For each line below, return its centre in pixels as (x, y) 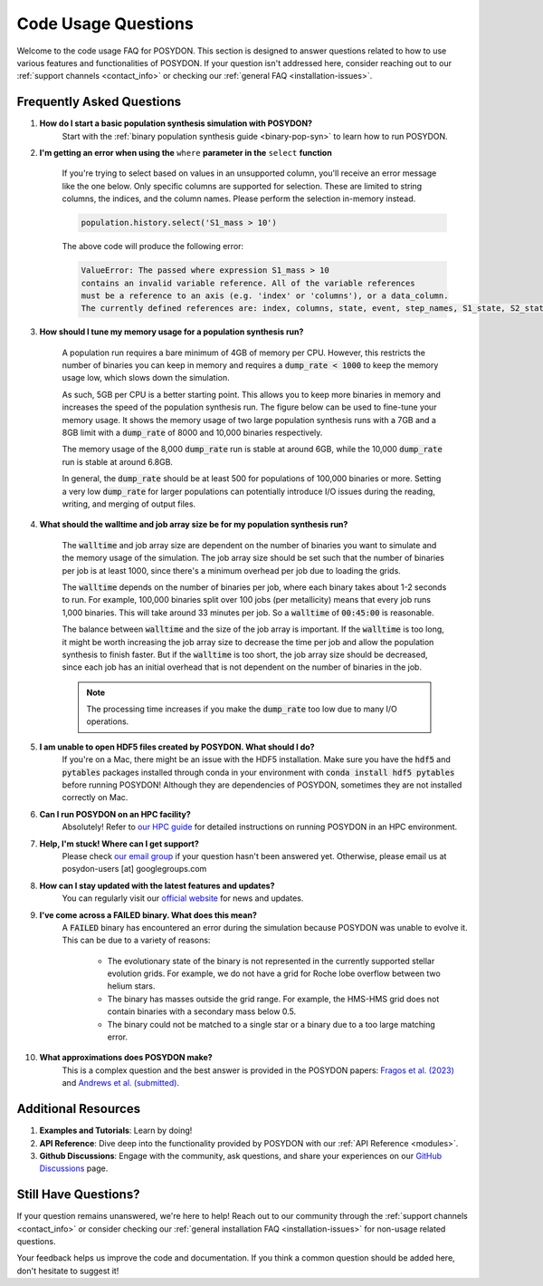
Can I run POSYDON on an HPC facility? (115, 814)
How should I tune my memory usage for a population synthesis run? (171, 332)
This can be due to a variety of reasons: (136, 940)
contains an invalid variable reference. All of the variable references (248, 283)
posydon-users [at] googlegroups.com (134, 869)
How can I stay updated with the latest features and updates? (157, 885)
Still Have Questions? (78, 1195)
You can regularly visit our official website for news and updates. (183, 898)
